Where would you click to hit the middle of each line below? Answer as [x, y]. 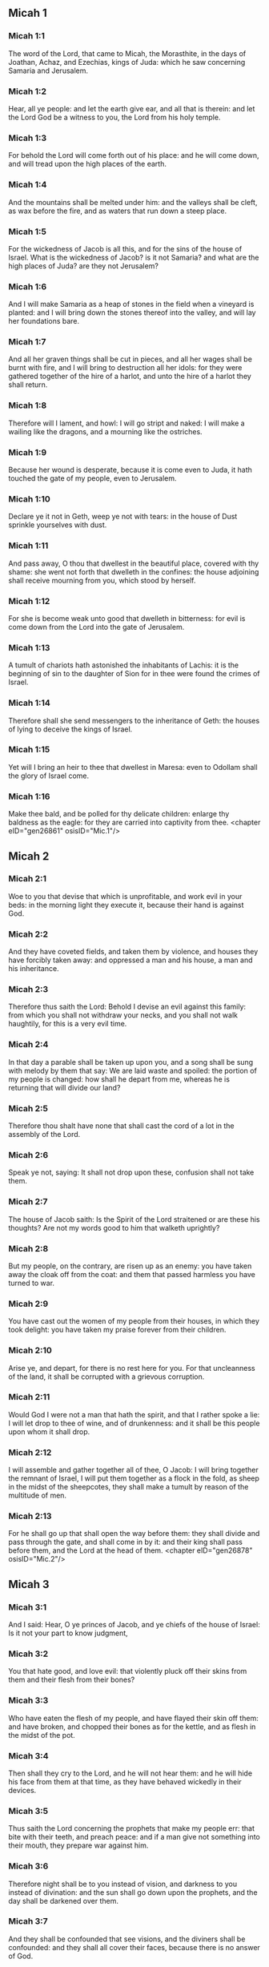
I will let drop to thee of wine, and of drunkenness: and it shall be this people [134, 1423]
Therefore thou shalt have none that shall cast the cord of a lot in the [121, 1126]
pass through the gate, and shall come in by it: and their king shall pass [125, 1542]
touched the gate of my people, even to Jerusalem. [93, 478]
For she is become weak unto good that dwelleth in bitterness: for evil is [127, 618]
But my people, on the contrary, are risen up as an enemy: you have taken [130, 1266]
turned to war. [31, 1283]
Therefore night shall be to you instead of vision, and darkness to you [123, 1884]
